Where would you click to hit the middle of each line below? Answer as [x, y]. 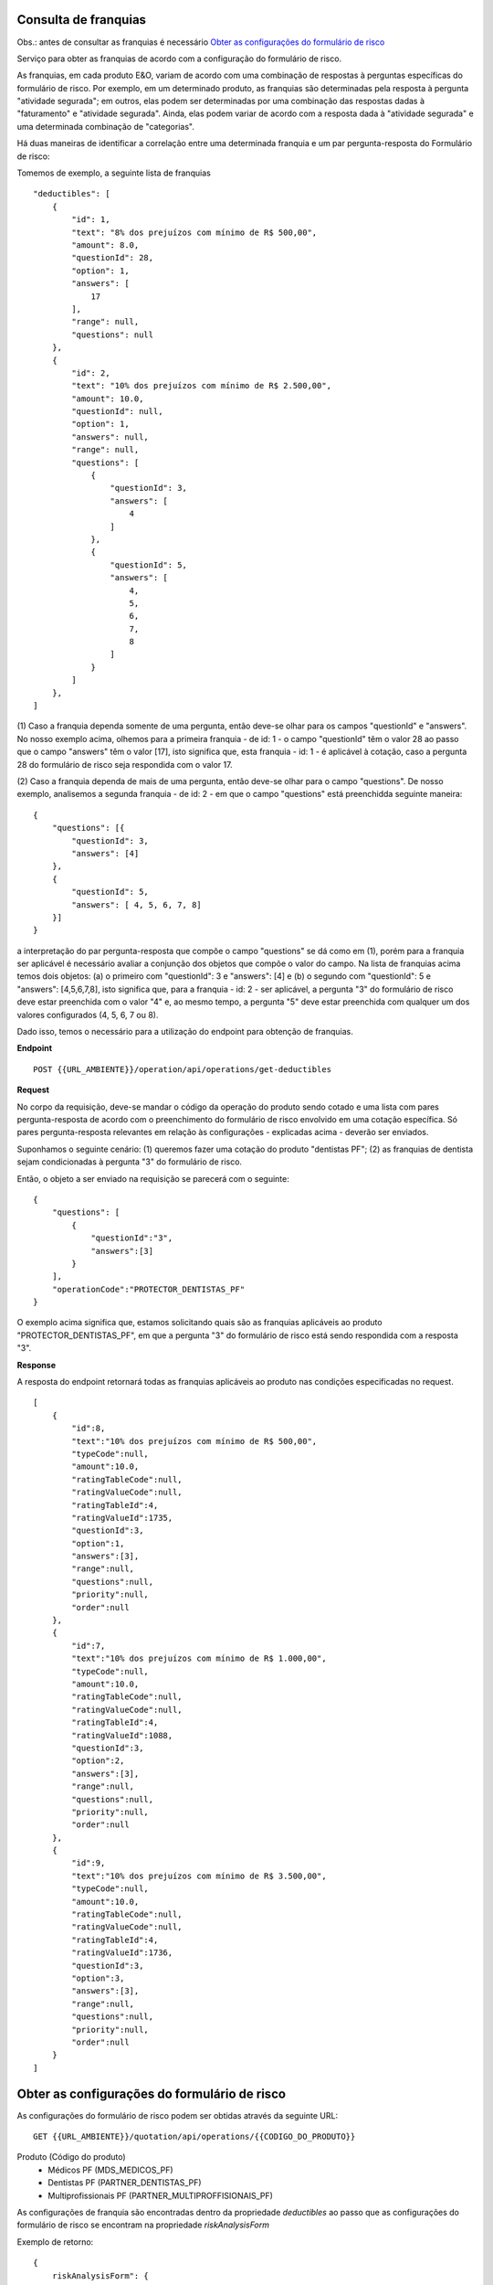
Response [37, 1365]
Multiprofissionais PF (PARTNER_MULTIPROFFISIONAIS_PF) [161, 2195]
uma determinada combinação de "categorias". [106, 126]
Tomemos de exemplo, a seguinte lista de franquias [114, 173]
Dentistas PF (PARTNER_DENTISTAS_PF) [125, 2183]
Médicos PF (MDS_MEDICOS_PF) [110, 2170]
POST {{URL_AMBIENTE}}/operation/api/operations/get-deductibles [183, 1069]
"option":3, [98, 1978]
